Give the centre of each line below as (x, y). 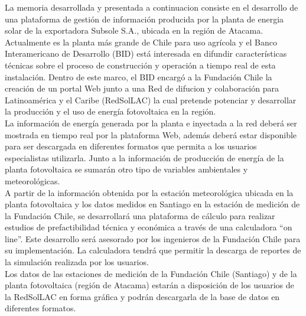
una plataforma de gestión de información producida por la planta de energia (144, 19)
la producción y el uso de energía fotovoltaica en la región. (110, 111)
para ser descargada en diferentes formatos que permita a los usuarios (131, 146)
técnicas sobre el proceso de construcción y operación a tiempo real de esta (140, 65)
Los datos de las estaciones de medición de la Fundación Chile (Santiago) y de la (151, 273)
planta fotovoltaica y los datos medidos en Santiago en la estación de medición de (152, 204)
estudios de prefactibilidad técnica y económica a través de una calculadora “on (149, 227)
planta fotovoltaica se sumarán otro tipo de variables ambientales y (126, 169)
